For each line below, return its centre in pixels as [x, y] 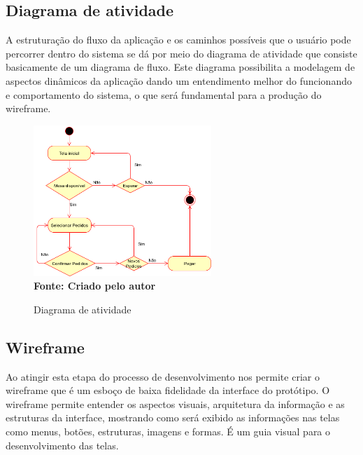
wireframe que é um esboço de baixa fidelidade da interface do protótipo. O [168, 390]
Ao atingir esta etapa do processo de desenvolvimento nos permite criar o [163, 376]
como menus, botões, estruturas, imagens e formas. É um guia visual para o [168, 431]
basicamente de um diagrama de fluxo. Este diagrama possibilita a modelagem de [180, 67]
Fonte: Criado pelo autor [95, 286]
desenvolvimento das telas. [62, 445]
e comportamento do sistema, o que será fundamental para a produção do [164, 94]
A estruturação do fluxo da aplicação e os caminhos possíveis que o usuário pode [178, 40]
